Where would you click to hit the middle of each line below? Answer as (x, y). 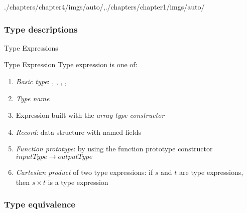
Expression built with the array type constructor (90, 115)
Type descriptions (41, 29)
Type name (33, 98)
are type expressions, (211, 172)
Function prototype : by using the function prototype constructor (114, 149)
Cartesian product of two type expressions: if (84, 172)
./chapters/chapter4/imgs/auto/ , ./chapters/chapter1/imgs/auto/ (104, 7)
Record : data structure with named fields (78, 132)
